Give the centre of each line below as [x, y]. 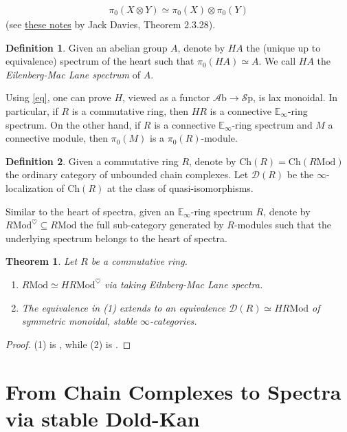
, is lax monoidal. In [295, 97]
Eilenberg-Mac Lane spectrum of [73, 74]
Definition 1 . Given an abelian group [87, 47]
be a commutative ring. [139, 261]
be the [300, 174]
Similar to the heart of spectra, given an [90, 211]
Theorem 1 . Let [42, 261]
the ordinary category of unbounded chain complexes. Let [127, 174]
